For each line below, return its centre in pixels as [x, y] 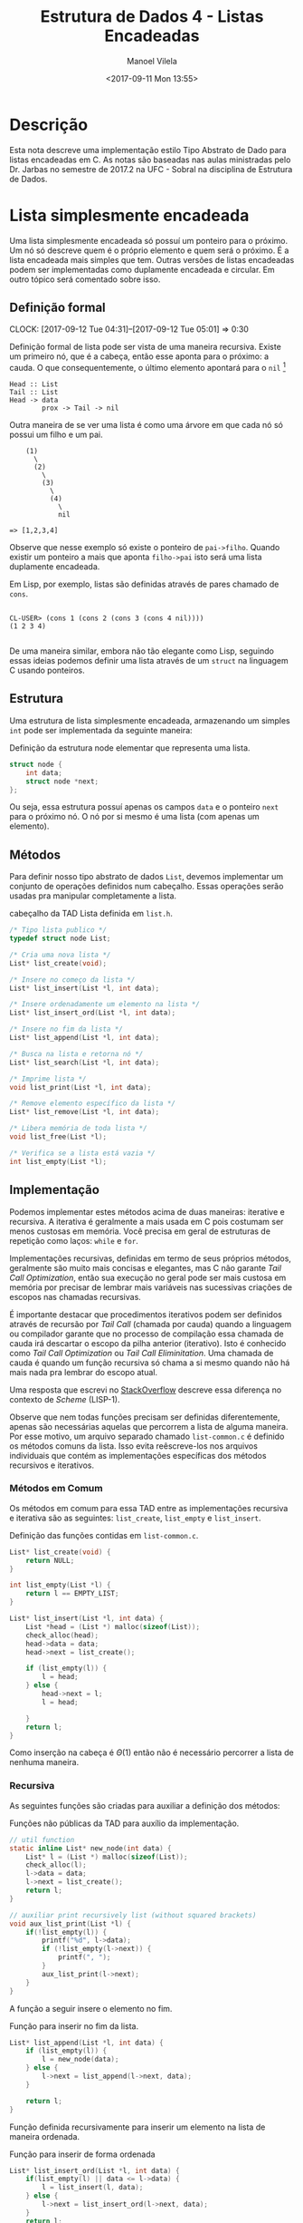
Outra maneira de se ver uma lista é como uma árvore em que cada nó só [146, 425]
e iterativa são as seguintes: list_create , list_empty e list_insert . [135, 1518]
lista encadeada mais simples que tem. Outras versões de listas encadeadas [152, 259]
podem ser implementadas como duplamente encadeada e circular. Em [142, 269]
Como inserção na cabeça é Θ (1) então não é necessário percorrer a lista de [151, 1752]
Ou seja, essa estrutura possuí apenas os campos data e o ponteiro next [144, 807]
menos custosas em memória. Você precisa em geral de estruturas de [140, 1231]
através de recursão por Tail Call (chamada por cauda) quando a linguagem [151, 1324]
